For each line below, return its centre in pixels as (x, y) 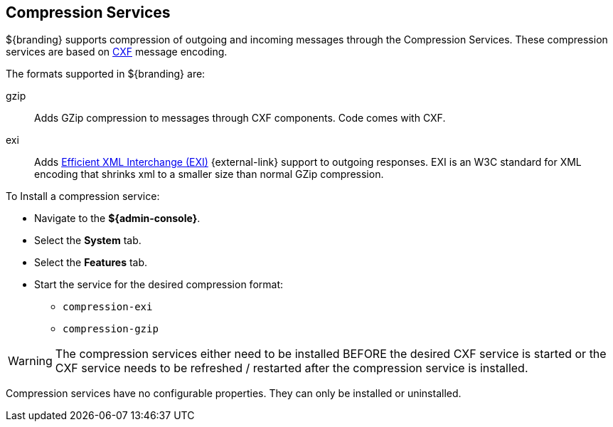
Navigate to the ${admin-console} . (117, 218)
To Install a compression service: (83, 196)
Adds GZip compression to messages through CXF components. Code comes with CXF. (240, 118)
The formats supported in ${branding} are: (106, 74)
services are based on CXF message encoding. (117, 52)
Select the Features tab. (91, 263)
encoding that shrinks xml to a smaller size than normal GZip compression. (209, 174)
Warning (30, 361)
